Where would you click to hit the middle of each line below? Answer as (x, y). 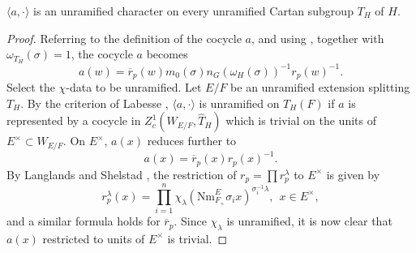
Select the (31, 87)
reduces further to (192, 141)
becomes (167, 54)
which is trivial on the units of (301, 120)
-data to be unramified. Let (134, 87)
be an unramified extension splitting (320, 87)
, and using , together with (318, 38)
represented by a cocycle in (74, 120)
